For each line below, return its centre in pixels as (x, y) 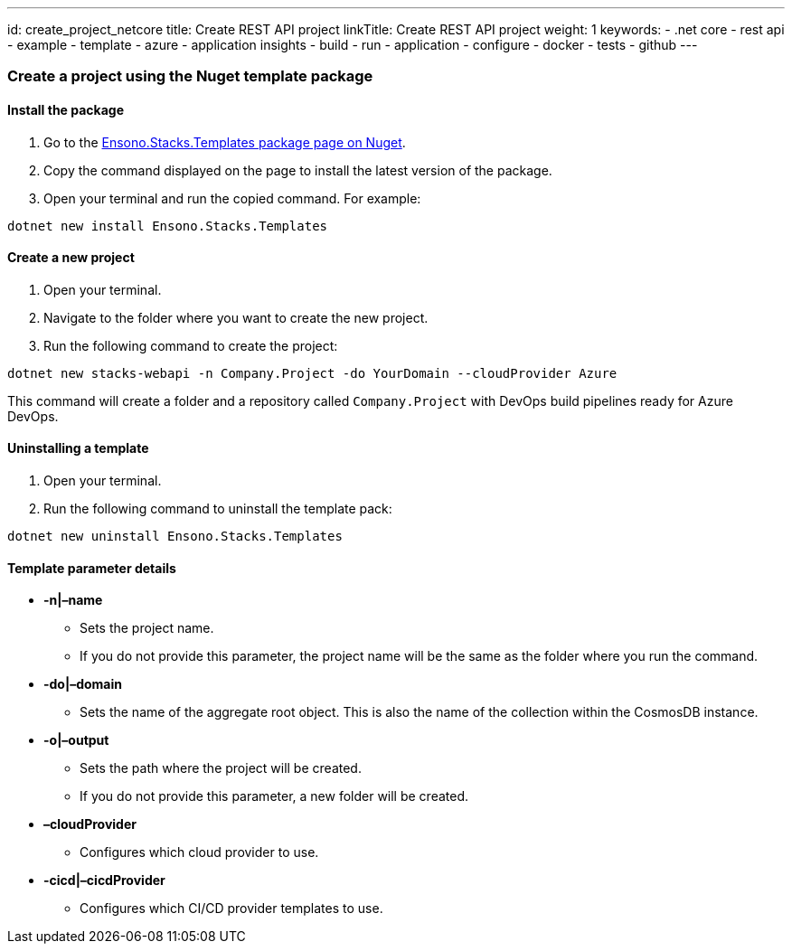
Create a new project (71, 258)
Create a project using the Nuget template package (190, 76)
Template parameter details (92, 568)
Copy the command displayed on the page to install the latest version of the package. (298, 170)
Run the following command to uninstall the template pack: (218, 509)
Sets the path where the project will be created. (221, 768)
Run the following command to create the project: (191, 345)
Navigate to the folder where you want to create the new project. (236, 317)
